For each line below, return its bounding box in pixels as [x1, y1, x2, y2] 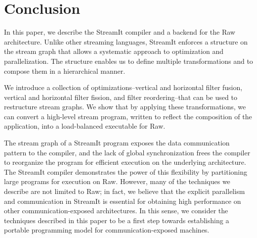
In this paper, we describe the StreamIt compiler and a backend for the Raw [4, 27, 235, 37]
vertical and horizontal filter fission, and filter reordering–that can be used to [4, 92, 237, 102]
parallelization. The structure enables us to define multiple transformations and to [4, 55, 253, 66]
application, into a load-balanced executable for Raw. [4, 121, 166, 131]
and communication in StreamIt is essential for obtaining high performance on [4, 195, 241, 206]
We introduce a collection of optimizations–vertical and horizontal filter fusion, [4, 82, 243, 93]
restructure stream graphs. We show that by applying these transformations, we [4, 101, 246, 112]
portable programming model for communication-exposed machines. [4, 225, 210, 235]
